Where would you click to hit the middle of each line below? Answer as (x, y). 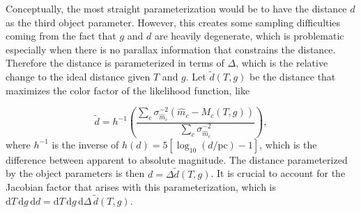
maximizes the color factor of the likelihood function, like (128, 90)
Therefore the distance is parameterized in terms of (115, 63)
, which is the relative (282, 63)
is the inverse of (85, 144)
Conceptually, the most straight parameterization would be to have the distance (176, 8)
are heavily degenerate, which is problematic (249, 36)
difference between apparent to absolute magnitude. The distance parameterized (177, 159)
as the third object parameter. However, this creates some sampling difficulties (173, 22)
